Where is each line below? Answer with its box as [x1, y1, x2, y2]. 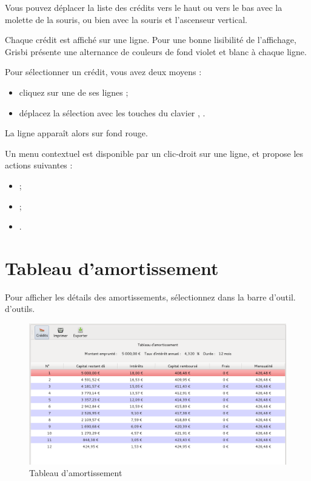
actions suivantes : [5, 159, 73, 171]
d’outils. [5, 302, 35, 315]
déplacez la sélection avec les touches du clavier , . [19, 106, 206, 119]
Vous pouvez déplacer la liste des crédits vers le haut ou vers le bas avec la [5, 1, 283, 13]
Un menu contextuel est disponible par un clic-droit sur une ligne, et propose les [5, 147, 304, 159]
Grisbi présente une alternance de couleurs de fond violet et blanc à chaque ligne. [5, 45, 307, 58]
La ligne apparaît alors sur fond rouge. [5, 127, 148, 139]
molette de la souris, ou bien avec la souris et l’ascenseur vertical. [5, 13, 247, 25]
